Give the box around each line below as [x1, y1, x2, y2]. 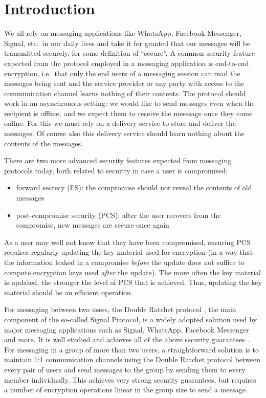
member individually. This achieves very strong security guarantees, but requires [4, 374, 256, 385]
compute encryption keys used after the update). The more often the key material [4, 267, 261, 277]
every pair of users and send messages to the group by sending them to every [4, 364, 246, 374]
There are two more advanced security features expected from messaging [4, 155, 232, 166]
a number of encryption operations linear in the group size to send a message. [4, 384, 248, 395]
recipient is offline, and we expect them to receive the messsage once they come [4, 107, 253, 118]
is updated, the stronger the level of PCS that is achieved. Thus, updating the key [4, 277, 262, 288]
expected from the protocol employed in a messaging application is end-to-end [4, 57, 249, 68]
